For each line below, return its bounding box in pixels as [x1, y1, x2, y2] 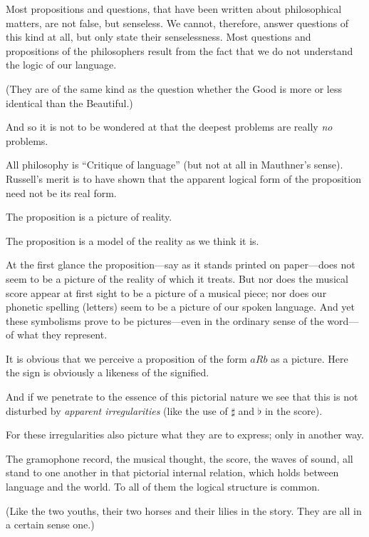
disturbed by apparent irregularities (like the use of [6, 403, 228, 418]
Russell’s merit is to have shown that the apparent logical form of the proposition [6, 171, 361, 186]
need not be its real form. [6, 185, 117, 200]
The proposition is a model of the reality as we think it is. [6, 233, 259, 248]
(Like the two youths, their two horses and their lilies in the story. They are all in [6, 503, 362, 518]
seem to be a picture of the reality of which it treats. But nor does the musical [6, 271, 348, 286]
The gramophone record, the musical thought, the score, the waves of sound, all [6, 451, 353, 466]
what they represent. [16, 327, 108, 342]
